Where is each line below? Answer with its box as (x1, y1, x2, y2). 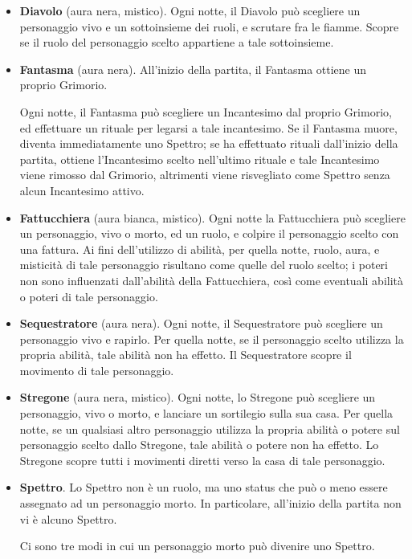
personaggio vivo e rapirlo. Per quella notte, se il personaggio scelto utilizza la (19, 330, 404, 347)
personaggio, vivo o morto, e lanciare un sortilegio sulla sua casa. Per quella (19, 405, 394, 422)
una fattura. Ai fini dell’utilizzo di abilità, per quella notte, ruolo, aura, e (19, 240, 380, 257)
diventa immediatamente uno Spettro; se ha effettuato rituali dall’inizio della (19, 135, 398, 152)
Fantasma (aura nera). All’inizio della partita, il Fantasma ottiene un (19, 60, 367, 77)
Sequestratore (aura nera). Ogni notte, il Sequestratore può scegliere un (19, 315, 383, 332)
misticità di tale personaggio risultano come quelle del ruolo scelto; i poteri (19, 256, 388, 273)
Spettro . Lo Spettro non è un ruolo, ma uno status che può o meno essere (19, 479, 388, 496)
